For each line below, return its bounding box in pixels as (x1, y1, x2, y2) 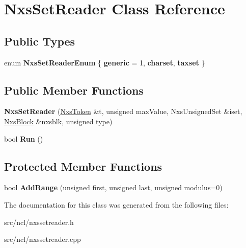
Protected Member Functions (4, 158, 162, 174)
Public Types (4, 33, 75, 49)
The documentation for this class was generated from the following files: (4, 199, 229, 210)
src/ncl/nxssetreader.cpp (4, 234, 81, 244)
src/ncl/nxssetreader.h (4, 216, 74, 227)
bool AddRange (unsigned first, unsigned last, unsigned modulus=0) (4, 182, 223, 193)
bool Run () (4, 133, 43, 144)
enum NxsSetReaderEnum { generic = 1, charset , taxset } (4, 57, 205, 67)
